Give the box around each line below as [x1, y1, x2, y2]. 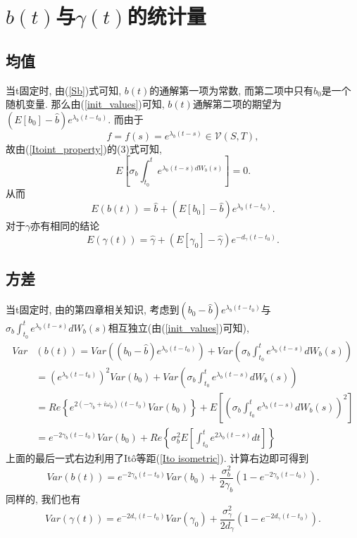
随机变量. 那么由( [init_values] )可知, [6, 96, 165, 111]
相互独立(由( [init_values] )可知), [108, 320, 249, 334]
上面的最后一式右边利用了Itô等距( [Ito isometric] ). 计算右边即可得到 [6, 451, 309, 465]
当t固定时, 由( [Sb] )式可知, [6, 82, 122, 97]
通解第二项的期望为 [192, 96, 282, 111]
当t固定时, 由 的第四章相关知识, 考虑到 [6, 302, 180, 317]
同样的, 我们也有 [6, 491, 81, 506]
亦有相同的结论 [30, 218, 100, 233]
